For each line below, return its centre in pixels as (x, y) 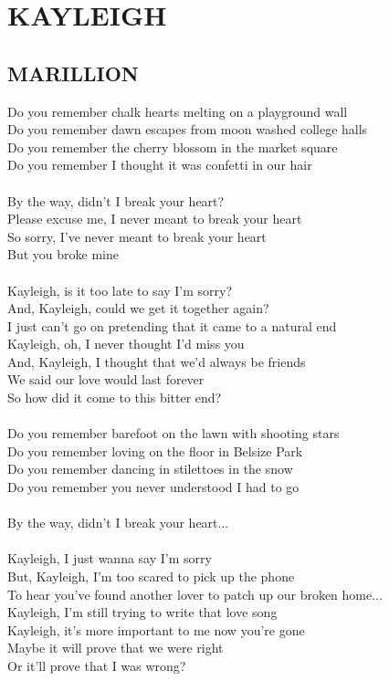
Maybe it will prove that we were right (116, 648)
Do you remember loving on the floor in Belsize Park (155, 451)
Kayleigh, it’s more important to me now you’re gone (156, 629)
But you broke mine (63, 254)
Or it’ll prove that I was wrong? (97, 665)
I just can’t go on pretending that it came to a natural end (172, 325)
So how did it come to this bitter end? (115, 398)
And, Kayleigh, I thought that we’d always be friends (157, 361)
